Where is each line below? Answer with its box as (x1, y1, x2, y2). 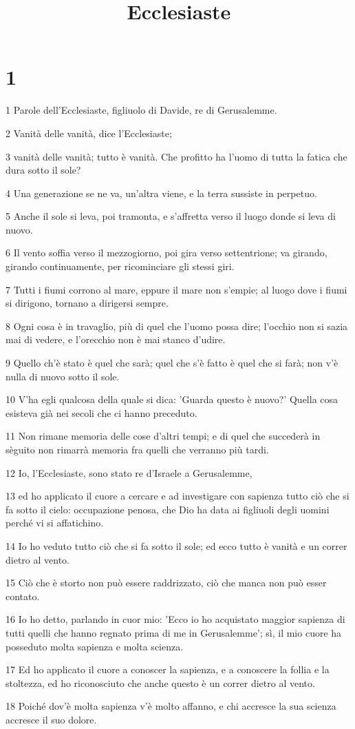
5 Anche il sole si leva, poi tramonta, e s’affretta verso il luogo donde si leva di (6, 209, 336, 223)
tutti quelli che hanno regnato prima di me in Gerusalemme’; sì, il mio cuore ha (6, 625, 342, 639)
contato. (6, 588, 40, 603)
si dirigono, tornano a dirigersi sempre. (6, 296, 169, 310)
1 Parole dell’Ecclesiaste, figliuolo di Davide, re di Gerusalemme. (6, 103, 277, 117)
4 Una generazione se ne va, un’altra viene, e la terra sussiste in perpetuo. (6, 185, 317, 200)
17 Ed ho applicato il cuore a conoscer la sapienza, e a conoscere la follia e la (6, 662, 330, 677)
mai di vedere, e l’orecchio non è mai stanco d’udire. (6, 332, 226, 347)
